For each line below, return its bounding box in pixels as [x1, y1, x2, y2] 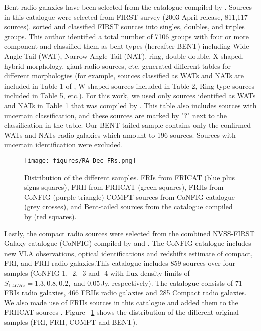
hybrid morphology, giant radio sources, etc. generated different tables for [4, 60, 231, 71]
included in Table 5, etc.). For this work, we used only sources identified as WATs [4, 90, 256, 101]
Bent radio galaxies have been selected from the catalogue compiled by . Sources [4, 2, 252, 12]
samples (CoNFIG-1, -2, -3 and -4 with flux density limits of [4, 267, 190, 278]
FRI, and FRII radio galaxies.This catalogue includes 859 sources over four [4, 258, 236, 268]
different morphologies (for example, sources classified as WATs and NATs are [4, 70, 244, 81]
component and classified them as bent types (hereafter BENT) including [4, 41, 231, 51]
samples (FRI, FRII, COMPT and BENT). [4, 316, 138, 327]
